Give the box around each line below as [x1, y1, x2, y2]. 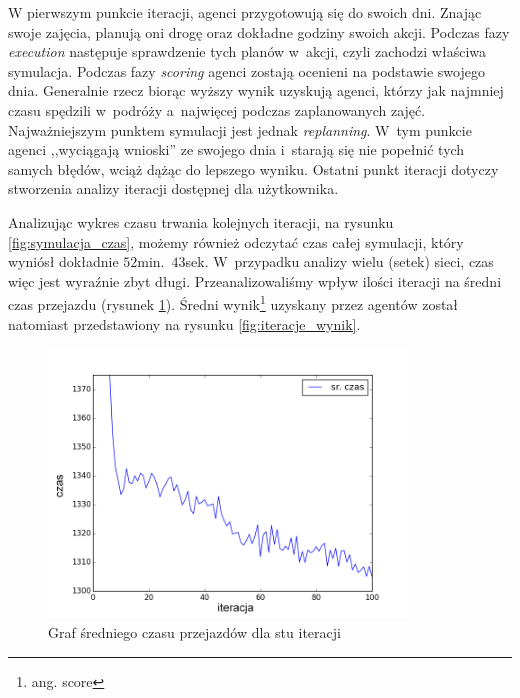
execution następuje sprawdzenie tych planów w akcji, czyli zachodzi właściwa [8, 41, 487, 62]
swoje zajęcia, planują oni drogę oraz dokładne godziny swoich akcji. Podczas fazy [8, 21, 510, 42]
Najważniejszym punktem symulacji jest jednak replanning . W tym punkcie [8, 119, 472, 140]
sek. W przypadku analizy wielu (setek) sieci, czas [185, 251, 494, 272]
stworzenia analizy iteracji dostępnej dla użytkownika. [8, 178, 339, 199]
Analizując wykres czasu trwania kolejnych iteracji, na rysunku [8, 211, 394, 232]
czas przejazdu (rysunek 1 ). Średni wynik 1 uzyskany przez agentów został [8, 291, 459, 314]
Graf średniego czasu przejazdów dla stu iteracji [48, 622, 341, 643]
